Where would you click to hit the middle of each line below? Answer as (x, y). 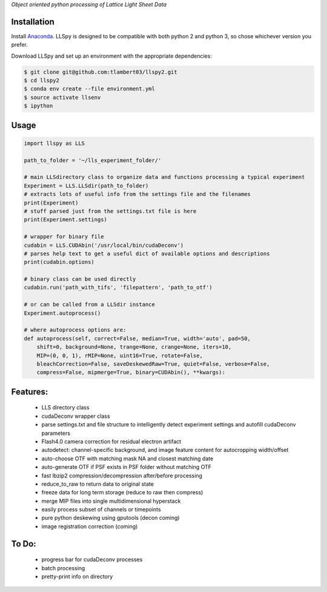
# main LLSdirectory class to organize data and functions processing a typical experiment (164, 177)
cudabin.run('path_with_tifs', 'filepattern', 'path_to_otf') (118, 288)
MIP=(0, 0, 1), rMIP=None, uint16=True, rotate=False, (120, 355)
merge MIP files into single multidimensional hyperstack (111, 501)
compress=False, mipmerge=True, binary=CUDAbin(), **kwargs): (131, 372)
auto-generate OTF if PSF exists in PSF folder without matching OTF (127, 467)
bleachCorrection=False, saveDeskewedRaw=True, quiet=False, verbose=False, (153, 364)
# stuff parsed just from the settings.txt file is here (110, 211)
